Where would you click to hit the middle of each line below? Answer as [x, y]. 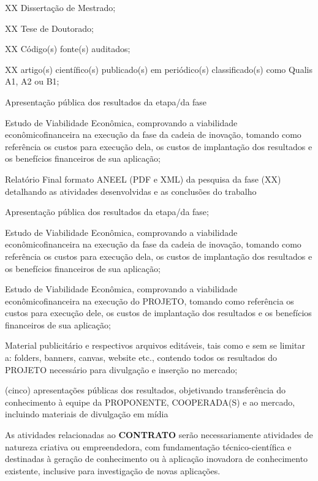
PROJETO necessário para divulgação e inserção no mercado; [121, 369]
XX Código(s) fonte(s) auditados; [68, 49]
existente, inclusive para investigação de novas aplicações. [113, 470]
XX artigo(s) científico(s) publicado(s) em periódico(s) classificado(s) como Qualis [159, 69]
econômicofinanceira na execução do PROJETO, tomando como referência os [150, 301]
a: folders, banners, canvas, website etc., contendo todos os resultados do [141, 358]
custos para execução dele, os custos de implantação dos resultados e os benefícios [158, 313]
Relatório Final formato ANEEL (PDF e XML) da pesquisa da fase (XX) [143, 179]
